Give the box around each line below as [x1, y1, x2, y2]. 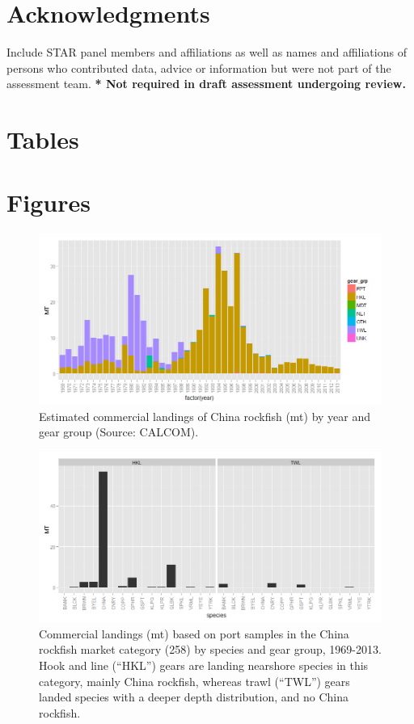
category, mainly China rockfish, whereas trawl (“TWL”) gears [39, 672, 350, 689]
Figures [6, 186, 91, 219]
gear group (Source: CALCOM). [39, 423, 199, 440]
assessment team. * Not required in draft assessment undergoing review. [6, 75, 406, 92]
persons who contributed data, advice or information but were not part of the [6, 59, 391, 76]
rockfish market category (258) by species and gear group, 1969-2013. [39, 641, 382, 658]
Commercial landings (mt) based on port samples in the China [39, 625, 349, 642]
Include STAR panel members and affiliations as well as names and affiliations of [6, 44, 407, 61]
